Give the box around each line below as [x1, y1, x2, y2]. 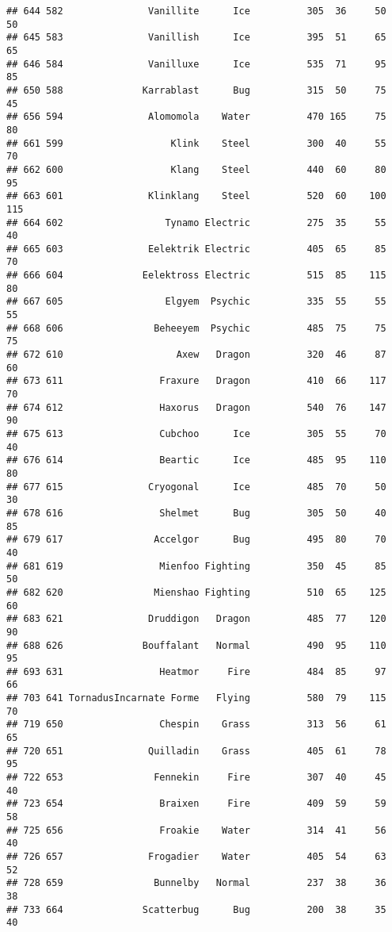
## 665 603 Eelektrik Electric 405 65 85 [6, 243, 386, 255]
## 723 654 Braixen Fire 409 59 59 [6, 798, 386, 810]
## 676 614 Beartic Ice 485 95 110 [6, 454, 386, 466]
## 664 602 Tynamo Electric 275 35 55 [6, 217, 386, 228]
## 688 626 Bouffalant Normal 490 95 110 [6, 639, 386, 651]
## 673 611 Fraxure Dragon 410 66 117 [6, 375, 386, 387]
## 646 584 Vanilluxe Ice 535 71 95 [6, 58, 386, 70]
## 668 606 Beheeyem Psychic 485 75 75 [6, 322, 386, 334]
